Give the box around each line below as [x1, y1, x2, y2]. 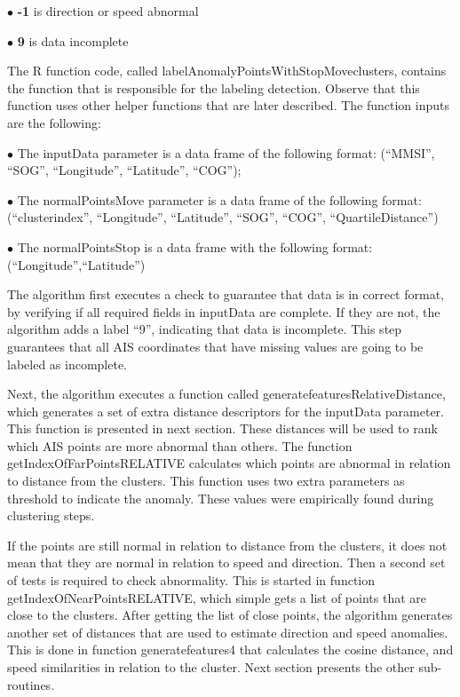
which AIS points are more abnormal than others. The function [7, 436, 353, 455]
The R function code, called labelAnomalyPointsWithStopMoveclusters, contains [7, 61, 447, 80]
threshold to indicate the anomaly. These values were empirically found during [7, 488, 434, 507]
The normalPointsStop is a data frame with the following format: [17, 237, 373, 256]
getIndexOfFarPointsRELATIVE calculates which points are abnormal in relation [7, 454, 451, 472]
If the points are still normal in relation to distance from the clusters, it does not [7, 535, 448, 554]
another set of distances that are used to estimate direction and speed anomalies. [7, 622, 448, 641]
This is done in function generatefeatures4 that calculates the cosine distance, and [7, 640, 454, 659]
